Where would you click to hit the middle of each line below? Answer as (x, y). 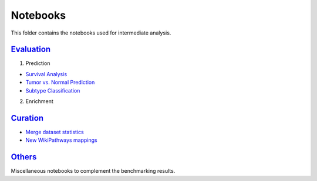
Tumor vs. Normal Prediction (60, 83)
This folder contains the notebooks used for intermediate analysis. (91, 33)
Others (24, 157)
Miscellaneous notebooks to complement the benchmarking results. (93, 171)
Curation (27, 118)
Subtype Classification (53, 90)
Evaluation (31, 49)
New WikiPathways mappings (61, 140)
